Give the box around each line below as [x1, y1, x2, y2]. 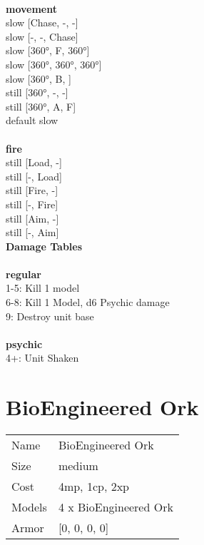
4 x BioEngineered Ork [58, 499, 173, 516]
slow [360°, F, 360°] [6, 43, 90, 58]
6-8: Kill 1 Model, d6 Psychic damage [6, 295, 170, 310]
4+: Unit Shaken [6, 350, 79, 365]
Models [11, 499, 47, 516]
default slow [6, 113, 58, 128]
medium [58, 457, 98, 474]
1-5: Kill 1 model [6, 280, 80, 295]
